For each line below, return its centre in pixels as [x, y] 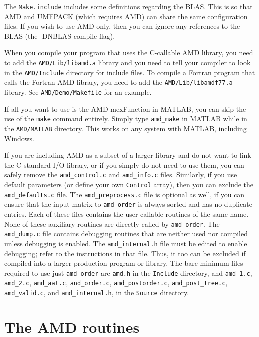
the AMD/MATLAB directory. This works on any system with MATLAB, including [125, 128]
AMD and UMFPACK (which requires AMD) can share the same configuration [126, 16]
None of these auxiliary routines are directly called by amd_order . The [112, 224]
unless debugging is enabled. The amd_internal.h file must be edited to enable [126, 243]
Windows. [19, 138]
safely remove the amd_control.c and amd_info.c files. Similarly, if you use [121, 175]
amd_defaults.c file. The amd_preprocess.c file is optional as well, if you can [124, 194]
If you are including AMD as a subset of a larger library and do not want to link [128, 155]
